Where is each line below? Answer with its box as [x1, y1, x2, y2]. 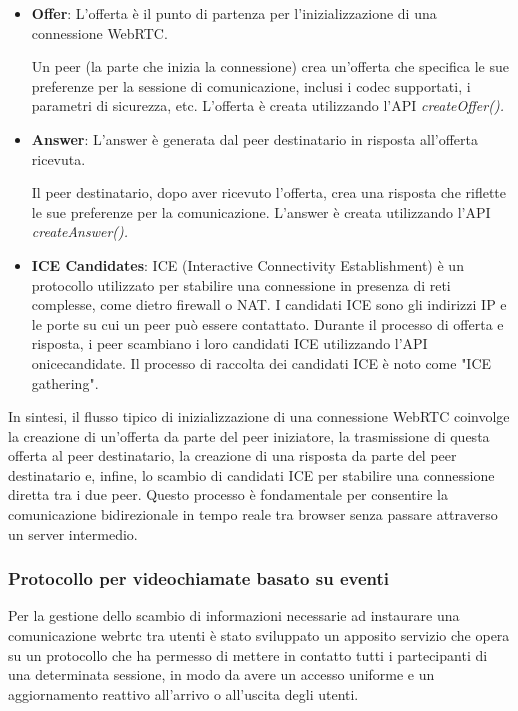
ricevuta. [31, 148, 86, 169]
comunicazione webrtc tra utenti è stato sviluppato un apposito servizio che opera [8, 625, 510, 646]
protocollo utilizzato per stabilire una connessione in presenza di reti [31, 274, 451, 295]
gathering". [31, 372, 99, 393]
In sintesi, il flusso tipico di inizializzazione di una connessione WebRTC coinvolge [8, 406, 510, 427]
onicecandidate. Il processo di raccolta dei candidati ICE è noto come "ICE [31, 352, 492, 373]
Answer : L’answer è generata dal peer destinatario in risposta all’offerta [31, 128, 478, 149]
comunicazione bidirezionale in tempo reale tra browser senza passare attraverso [8, 504, 498, 525]
